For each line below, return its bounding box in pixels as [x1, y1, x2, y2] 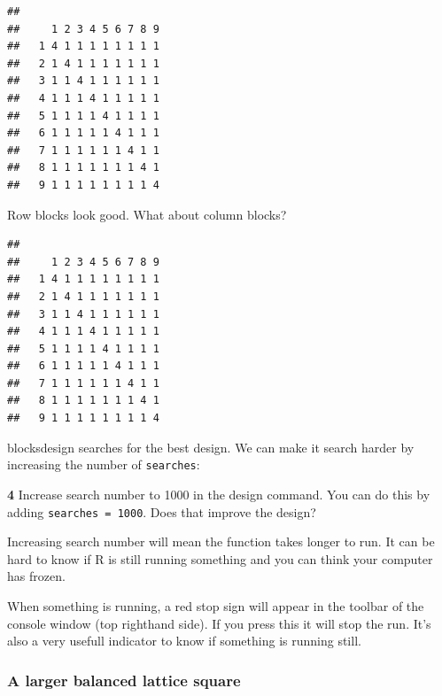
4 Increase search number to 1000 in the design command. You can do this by [7, 484, 430, 503]
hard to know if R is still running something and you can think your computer [7, 549, 433, 568]
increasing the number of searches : [7, 455, 200, 474]
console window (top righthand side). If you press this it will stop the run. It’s [7, 614, 431, 632]
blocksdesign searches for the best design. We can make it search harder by [7, 437, 415, 456]
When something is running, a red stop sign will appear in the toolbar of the [7, 596, 424, 615]
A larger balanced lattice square [7, 669, 241, 691]
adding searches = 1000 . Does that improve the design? [7, 502, 316, 521]
